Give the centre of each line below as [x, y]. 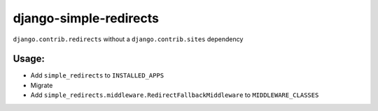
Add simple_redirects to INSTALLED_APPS [97, 75]
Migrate [42, 85]
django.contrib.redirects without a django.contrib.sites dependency [128, 39]
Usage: [29, 59]
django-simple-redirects [86, 18]
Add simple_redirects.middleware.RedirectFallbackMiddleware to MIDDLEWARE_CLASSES [175, 95]
